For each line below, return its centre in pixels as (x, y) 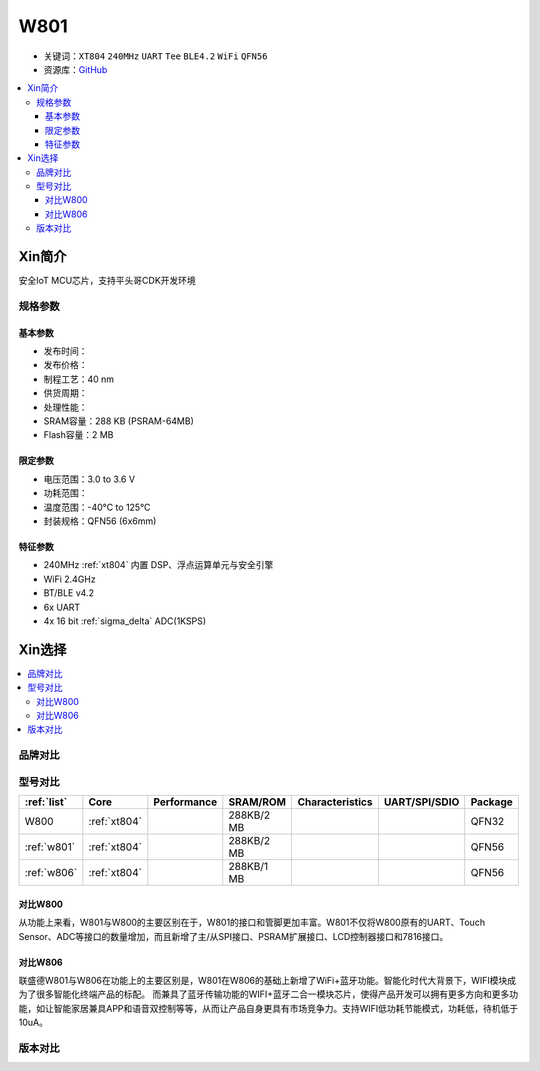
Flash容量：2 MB (78, 435)
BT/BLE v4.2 (69, 593)
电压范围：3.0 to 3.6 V (89, 479)
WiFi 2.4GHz (69, 579)
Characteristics (335, 802)
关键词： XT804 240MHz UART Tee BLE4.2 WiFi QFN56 (155, 56)
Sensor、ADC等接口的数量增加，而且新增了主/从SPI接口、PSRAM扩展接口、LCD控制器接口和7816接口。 (233, 936)
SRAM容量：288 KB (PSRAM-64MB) (119, 421)
